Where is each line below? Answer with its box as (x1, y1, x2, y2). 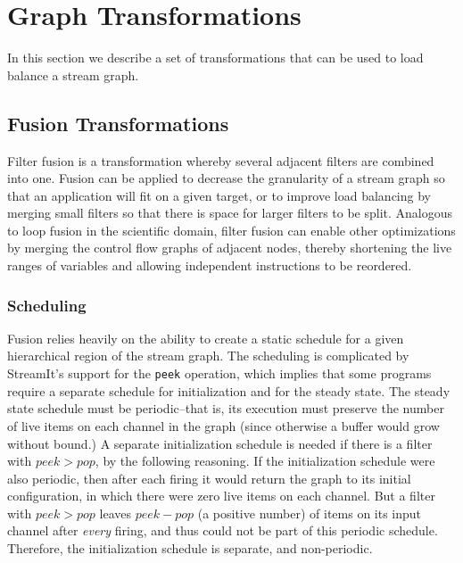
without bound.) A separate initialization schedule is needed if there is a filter (7, 434, 433, 452)
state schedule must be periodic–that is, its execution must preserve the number (7, 399, 444, 418)
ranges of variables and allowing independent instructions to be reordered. (7, 256, 412, 275)
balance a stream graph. (7, 65, 139, 84)
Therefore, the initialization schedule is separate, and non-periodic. (7, 539, 373, 558)
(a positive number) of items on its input (197, 503, 422, 522)
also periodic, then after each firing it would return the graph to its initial (7, 468, 411, 487)
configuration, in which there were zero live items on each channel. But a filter (7, 486, 435, 505)
